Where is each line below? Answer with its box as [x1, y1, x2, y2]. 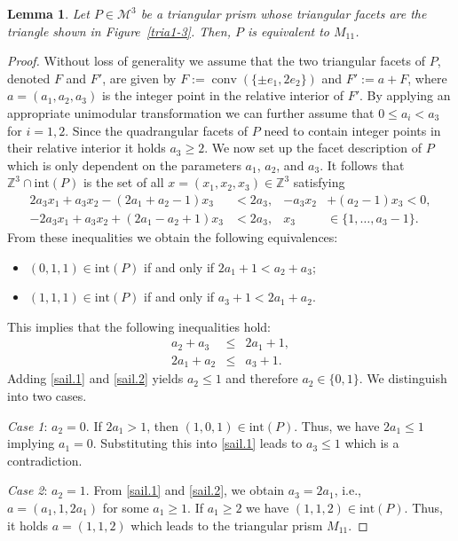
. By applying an [359, 86, 451, 105]
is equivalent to [247, 21, 329, 40]
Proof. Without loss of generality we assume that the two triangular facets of [7, 51, 425, 70]
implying [7, 434, 55, 452]
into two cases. [7, 386, 87, 404]
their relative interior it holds [7, 138, 166, 157]
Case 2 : [7, 481, 48, 499]
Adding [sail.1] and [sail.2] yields [7, 369, 184, 388]
